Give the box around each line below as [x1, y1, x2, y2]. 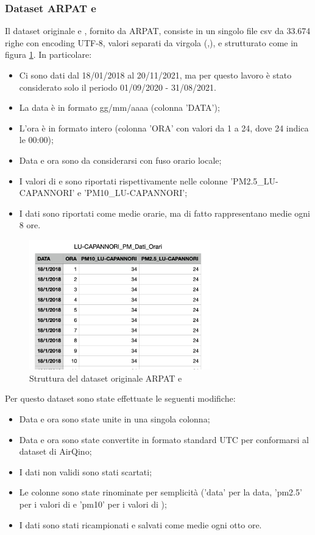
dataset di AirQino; [19, 445, 92, 458]
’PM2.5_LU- [230, 174, 278, 187]
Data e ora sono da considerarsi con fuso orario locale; [19, 153, 222, 166]
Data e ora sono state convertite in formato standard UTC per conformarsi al [19, 433, 309, 446]
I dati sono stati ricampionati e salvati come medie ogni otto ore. [19, 518, 262, 531]
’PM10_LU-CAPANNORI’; [83, 186, 188, 199]
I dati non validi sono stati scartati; [19, 465, 152, 478]
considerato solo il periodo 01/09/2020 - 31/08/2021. [19, 80, 216, 93]
